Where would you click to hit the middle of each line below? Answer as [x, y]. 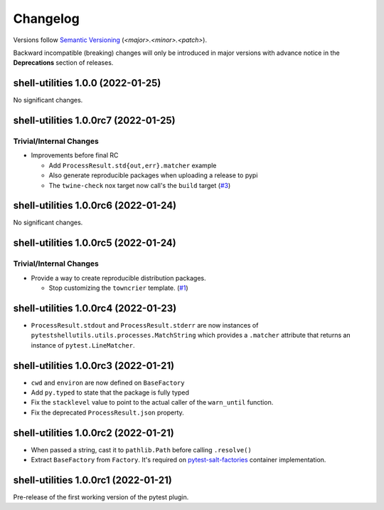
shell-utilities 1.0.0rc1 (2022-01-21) [92, 480]
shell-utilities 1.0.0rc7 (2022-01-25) [94, 121]
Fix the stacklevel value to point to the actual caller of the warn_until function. [152, 402]
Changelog [46, 19]
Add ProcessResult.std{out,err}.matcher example [133, 165]
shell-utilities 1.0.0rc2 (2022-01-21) [94, 433]
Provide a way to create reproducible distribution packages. [118, 278]
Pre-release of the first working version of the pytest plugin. [101, 497]
